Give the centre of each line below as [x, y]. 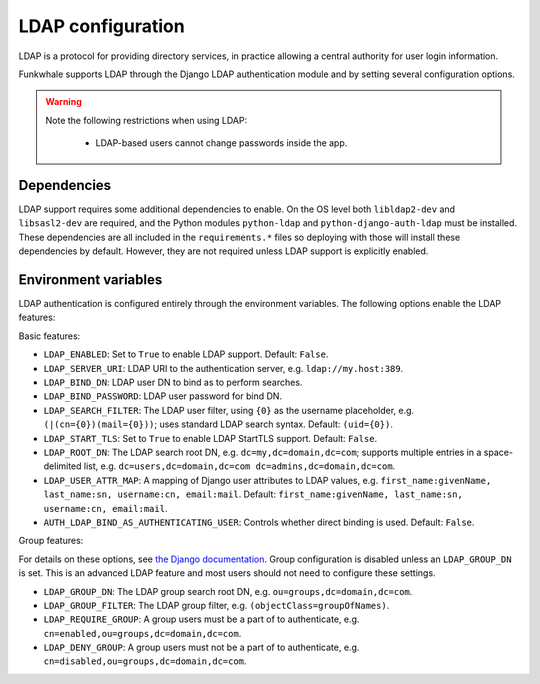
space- [498, 452]
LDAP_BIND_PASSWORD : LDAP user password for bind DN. [163, 396]
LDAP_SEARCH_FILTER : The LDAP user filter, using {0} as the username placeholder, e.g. [229, 410]
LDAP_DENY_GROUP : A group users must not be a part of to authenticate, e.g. [201, 647]
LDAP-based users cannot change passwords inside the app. [221, 143]
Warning [63, 102]
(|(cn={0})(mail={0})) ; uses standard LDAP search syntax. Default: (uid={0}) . [218, 424]
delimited [62, 466]
